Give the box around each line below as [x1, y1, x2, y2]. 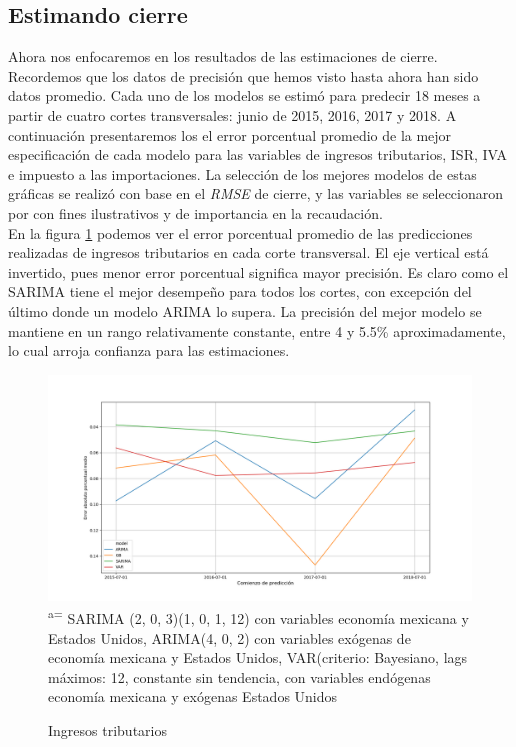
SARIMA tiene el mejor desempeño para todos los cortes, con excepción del [8, 281, 472, 302]
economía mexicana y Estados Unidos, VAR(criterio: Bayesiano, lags [48, 647, 468, 668]
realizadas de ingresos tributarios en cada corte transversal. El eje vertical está [8, 242, 489, 263]
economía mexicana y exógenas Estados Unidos [48, 686, 338, 707]
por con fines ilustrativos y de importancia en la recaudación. [8, 202, 383, 223]
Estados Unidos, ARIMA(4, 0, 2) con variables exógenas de [48, 627, 411, 648]
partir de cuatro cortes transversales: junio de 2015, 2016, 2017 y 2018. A [8, 104, 457, 125]
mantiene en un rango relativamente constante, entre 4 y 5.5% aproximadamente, [8, 320, 506, 341]
